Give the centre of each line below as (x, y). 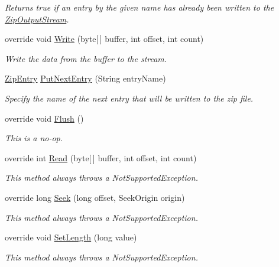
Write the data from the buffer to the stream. (86, 58)
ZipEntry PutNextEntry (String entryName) (85, 78)
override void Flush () (44, 118)
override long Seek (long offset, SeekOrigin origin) (95, 197)
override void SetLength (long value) (71, 237)
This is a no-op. (34, 138)
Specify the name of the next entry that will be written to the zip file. (129, 98)
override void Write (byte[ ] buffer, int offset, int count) (104, 39)
